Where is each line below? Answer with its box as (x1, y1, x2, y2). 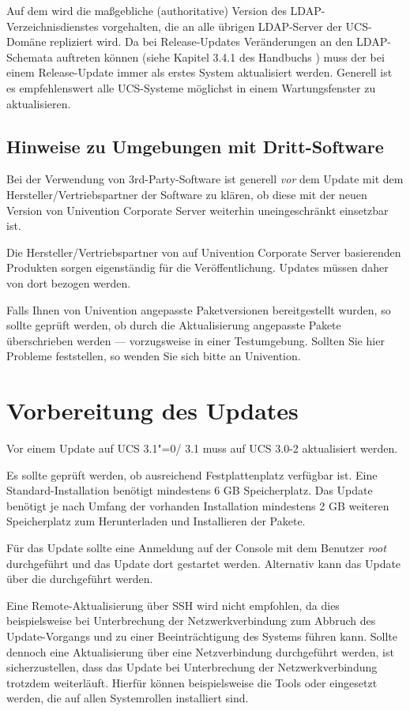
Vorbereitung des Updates (6, 394, 299, 427)
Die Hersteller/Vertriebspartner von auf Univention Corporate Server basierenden (6, 243, 401, 260)
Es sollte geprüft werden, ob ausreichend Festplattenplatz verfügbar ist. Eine (6, 466, 378, 483)
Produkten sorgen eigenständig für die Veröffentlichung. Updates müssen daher (6, 259, 389, 276)
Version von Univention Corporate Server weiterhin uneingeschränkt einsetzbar (6, 201, 389, 218)
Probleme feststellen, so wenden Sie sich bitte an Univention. (6, 348, 301, 364)
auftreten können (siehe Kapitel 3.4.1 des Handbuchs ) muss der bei (56, 48, 385, 65)
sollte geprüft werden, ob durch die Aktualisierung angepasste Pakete (6, 317, 341, 333)
